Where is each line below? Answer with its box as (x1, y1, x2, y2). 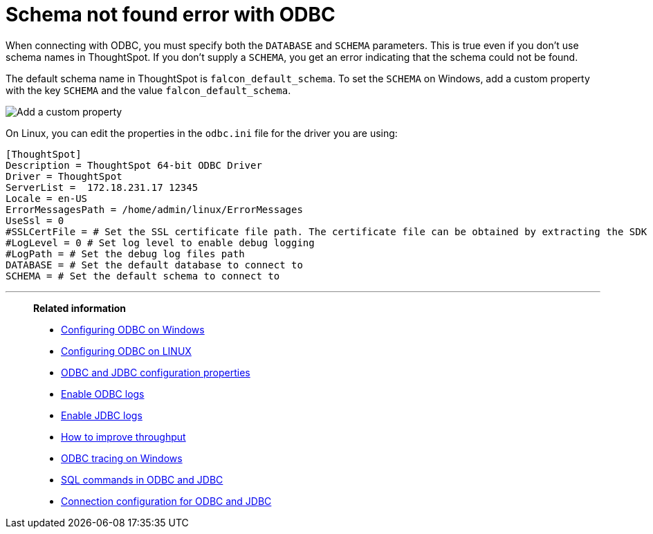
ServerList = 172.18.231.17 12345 (6, 181, 199, 193)
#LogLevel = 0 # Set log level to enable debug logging (6, 237, 315, 248)
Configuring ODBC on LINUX (61, 344, 192, 357)
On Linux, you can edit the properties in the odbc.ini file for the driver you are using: (6, 127, 398, 139)
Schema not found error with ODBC (6, 3, 335, 26)
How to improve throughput (61, 430, 186, 443)
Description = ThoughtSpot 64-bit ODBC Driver (6, 159, 262, 171)
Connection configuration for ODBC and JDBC (61, 495, 272, 507)
